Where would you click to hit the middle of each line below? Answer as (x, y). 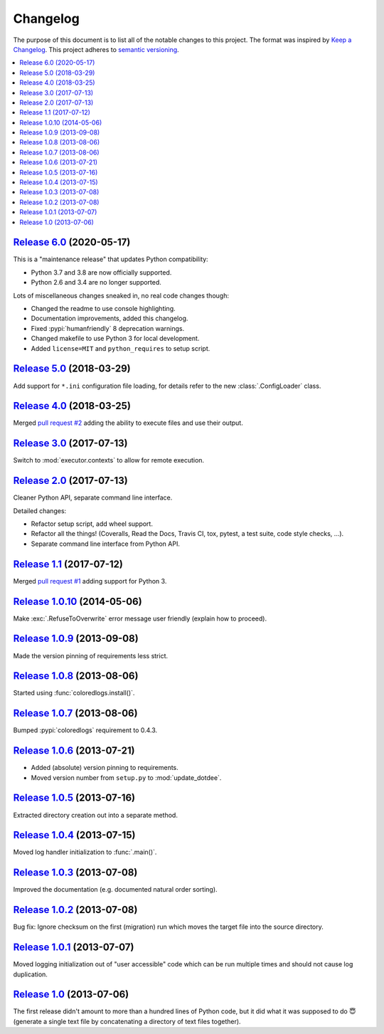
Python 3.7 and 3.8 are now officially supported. (101, 272)
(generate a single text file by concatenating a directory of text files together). (127, 1021)
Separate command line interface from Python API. (106, 544)
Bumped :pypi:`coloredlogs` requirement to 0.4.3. (85, 730)
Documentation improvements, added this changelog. (110, 318)
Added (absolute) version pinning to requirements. (105, 768)
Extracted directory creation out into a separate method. (95, 815)
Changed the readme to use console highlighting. (103, 309)
